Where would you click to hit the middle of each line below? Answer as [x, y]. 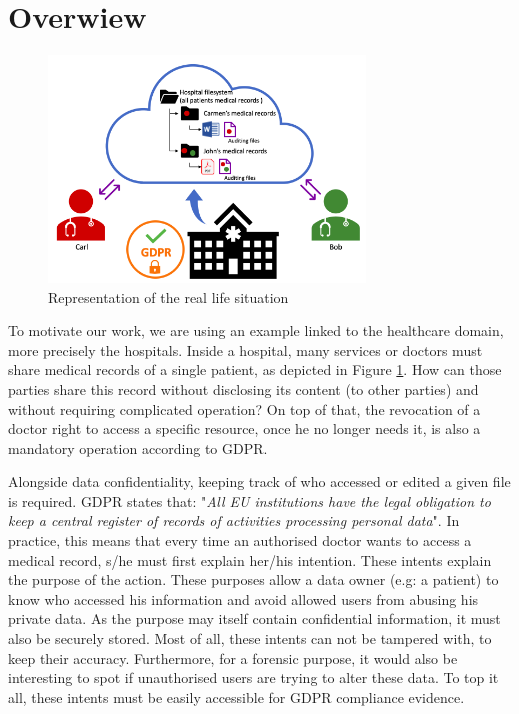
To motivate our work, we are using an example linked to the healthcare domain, [256, 330]
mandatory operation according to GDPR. [138, 447]
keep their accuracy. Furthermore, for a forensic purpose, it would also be [233, 657]
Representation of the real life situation [168, 296]
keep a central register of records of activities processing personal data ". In [234, 520]
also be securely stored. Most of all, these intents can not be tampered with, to [250, 638]
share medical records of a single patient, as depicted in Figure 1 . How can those [255, 369]
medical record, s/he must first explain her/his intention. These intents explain [250, 559]
